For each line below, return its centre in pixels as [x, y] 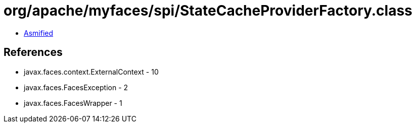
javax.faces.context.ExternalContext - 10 [91, 72]
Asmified [39, 33]
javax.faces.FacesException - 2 [76, 87]
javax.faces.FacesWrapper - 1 [73, 103]
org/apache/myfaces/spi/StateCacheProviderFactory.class [208, 11]
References [33, 52]
